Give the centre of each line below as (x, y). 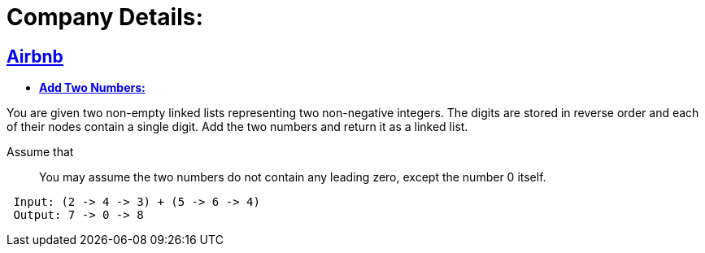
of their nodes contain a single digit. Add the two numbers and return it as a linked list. (237, 127)
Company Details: (105, 17)
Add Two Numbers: (92, 88)
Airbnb (35, 56)
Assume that (40, 152)
